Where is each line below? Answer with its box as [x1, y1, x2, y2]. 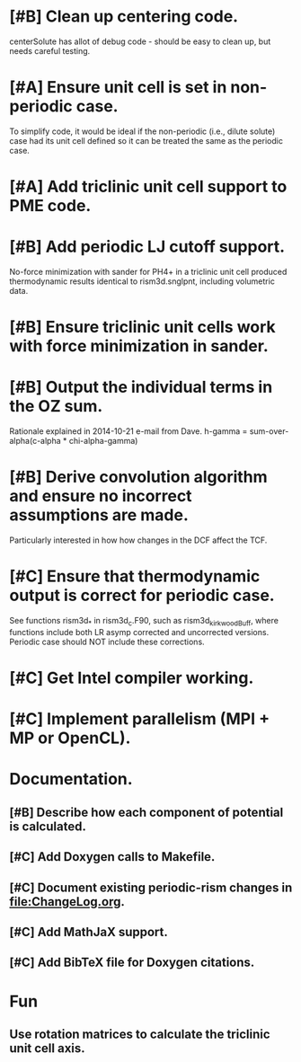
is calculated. [9, 819, 87, 834]
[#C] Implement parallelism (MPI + [9, 709, 270, 730]
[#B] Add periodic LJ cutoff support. [9, 236, 286, 257]
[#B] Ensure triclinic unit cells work [9, 317, 276, 338]
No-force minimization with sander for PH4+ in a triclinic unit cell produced [9, 267, 288, 277]
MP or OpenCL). [9, 728, 131, 748]
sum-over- [249, 426, 289, 437]
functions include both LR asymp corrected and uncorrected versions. [9, 626, 270, 637]
